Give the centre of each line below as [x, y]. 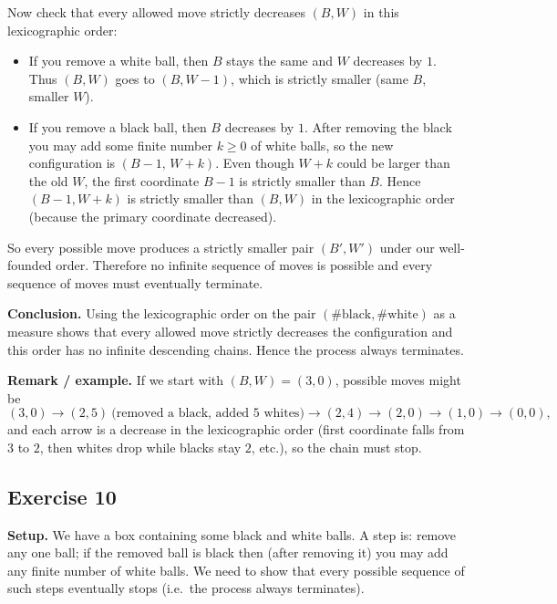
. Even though [255, 163]
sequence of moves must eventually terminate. [135, 282]
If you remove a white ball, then [119, 61]
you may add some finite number [120, 145]
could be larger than [393, 163]
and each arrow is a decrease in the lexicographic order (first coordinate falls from [236, 429]
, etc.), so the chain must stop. [336, 447]
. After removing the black [378, 126]
